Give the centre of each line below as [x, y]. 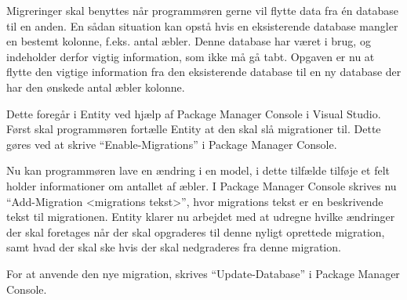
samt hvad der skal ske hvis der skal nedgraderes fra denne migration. [174, 247]
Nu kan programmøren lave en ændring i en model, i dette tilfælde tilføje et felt [198, 170]
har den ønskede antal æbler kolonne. [96, 87]
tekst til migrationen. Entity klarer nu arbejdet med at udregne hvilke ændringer [201, 217]
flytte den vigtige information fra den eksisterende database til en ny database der [204, 72]
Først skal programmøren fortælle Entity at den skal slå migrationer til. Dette [194, 129]
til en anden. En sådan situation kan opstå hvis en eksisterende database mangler [202, 25]
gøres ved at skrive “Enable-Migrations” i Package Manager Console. [172, 144]
